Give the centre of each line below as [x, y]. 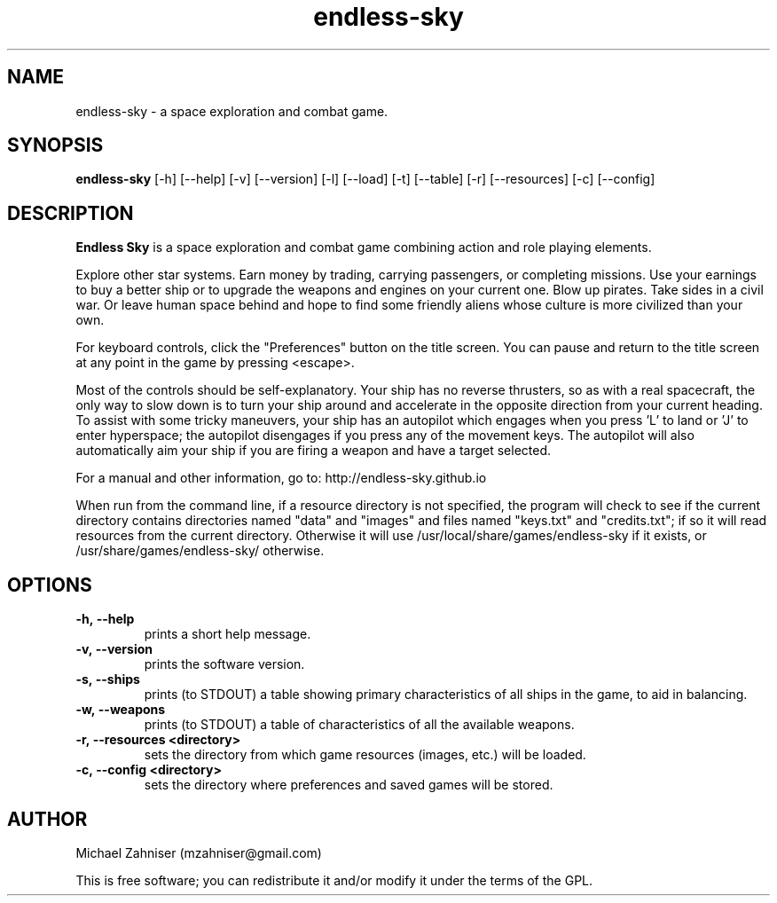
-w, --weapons [121, 710]
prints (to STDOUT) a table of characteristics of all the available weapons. [359, 725]
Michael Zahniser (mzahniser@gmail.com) [199, 852]
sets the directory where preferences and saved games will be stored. [349, 785]
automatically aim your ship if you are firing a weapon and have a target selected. [314, 451]
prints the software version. [224, 664]
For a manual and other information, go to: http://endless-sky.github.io [281, 478]
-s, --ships [108, 679]
